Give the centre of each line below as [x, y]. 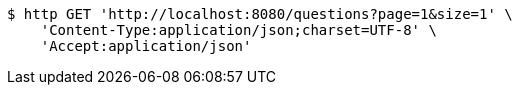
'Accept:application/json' [146, 46]
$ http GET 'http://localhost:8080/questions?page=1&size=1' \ [260, 14]
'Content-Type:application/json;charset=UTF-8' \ [238, 30]
